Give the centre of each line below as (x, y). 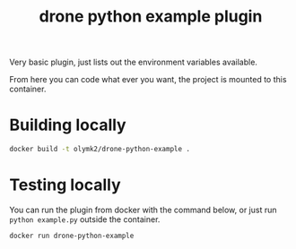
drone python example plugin (151, 17)
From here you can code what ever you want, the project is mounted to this (148, 80)
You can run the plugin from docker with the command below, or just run (143, 210)
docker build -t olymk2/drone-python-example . (100, 150)
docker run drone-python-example (72, 236)
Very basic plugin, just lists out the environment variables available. (134, 62)
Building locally (68, 125)
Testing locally (65, 185)
